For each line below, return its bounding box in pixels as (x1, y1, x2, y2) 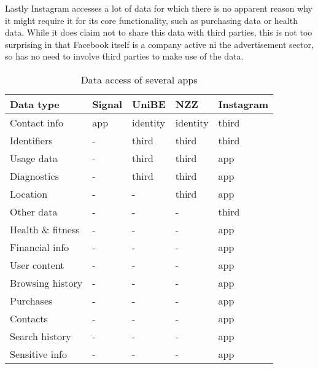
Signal (92, 96, 123, 111)
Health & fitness (10, 222, 80, 236)
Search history (10, 328, 71, 343)
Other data (10, 204, 58, 219)
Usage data (10, 150, 58, 165)
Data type (10, 96, 60, 111)
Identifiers (10, 133, 53, 147)
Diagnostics (10, 168, 59, 183)
